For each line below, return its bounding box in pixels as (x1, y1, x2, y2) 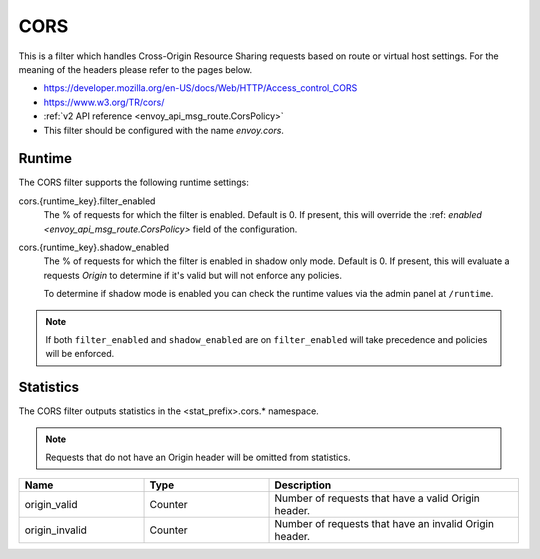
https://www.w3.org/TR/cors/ (43, 96, 165, 108)
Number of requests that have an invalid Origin (274, 517, 495, 531)
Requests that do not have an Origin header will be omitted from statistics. (45, 451, 351, 463)
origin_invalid (24, 523, 87, 537)
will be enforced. (45, 348, 115, 360)
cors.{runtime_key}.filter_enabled (18, 195, 156, 207)
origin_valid (24, 498, 78, 512)
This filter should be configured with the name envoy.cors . (43, 124, 285, 136)
